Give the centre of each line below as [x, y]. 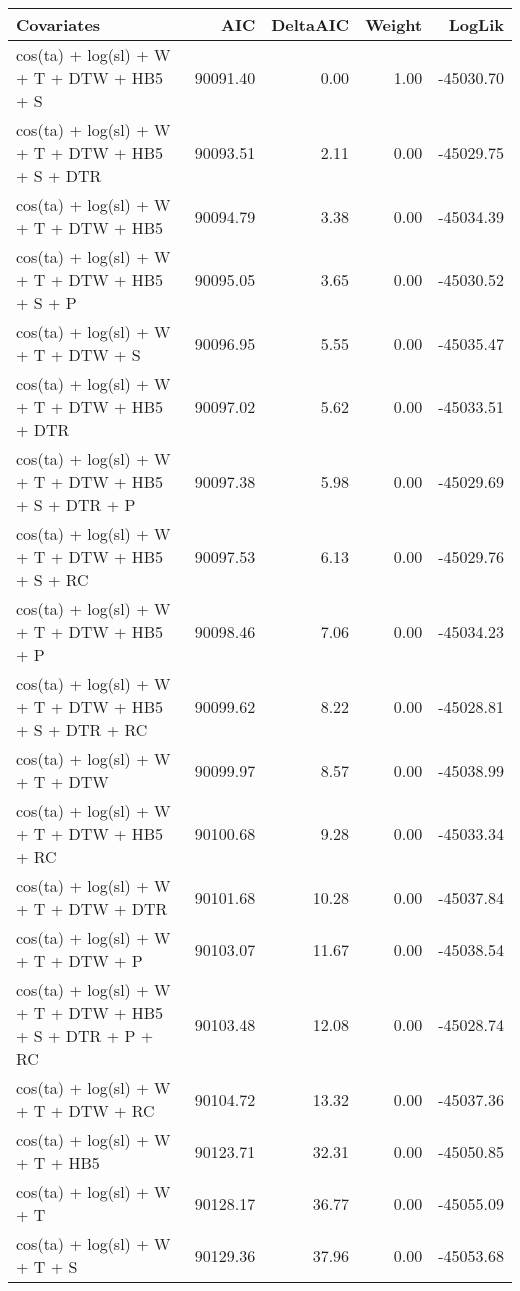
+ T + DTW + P [79, 960]
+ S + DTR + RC [82, 729]
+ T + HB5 [58, 1162]
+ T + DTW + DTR [92, 908]
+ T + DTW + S [78, 354]
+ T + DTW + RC [85, 1110]
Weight [394, 24]
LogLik [476, 24]
